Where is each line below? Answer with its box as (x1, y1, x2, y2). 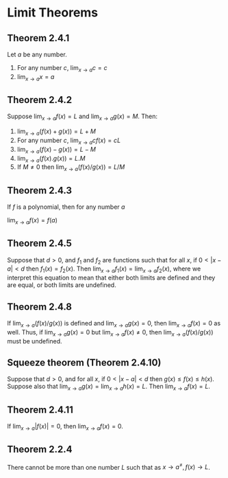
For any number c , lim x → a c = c (16, 64, 107, 73)
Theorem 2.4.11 (7, 404, 74, 416)
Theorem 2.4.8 (7, 301, 72, 312)
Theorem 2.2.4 (7, 444, 73, 455)
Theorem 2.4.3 (7, 184, 72, 196)
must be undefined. (7, 337, 63, 345)
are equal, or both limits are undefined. (7, 281, 116, 289)
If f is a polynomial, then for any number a (7, 203, 125, 211)
